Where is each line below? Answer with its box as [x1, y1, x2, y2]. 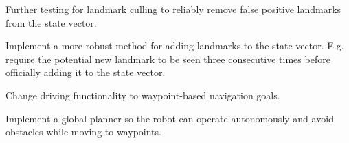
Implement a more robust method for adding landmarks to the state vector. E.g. [5, 38, 344, 53]
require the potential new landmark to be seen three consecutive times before [5, 51, 330, 66]
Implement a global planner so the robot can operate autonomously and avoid [5, 111, 334, 125]
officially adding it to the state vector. [5, 65, 166, 79]
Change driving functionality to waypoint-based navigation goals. [5, 88, 280, 102]
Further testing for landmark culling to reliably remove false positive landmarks [5, 2, 341, 16]
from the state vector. [5, 15, 97, 29]
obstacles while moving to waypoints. [5, 125, 161, 139]
